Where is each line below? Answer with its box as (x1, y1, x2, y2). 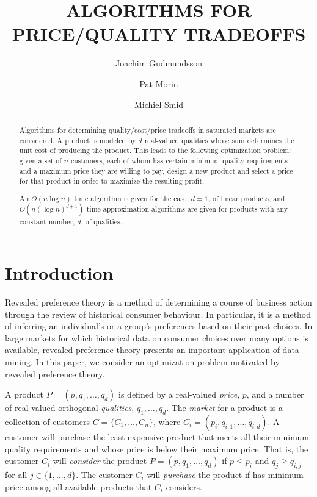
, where (153, 415, 181, 427)
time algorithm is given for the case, (74, 193, 189, 203)
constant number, (19, 216, 75, 227)
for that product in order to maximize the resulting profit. (19, 176, 205, 186)
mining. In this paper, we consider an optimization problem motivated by (5, 355, 280, 368)
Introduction (5, 260, 114, 285)
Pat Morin (139, 77, 178, 90)
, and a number (246, 388, 304, 401)
